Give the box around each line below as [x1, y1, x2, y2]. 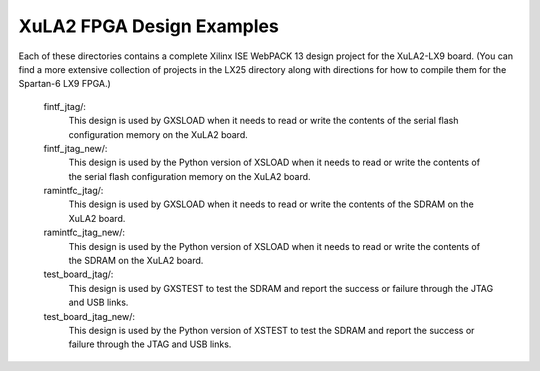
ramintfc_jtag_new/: [43, 226, 125, 239]
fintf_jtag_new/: [43, 142, 108, 154]
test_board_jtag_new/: [43, 310, 135, 322]
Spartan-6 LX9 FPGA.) [18, 78, 112, 90]
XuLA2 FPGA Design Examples [18, 15, 279, 37]
